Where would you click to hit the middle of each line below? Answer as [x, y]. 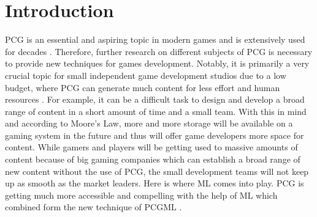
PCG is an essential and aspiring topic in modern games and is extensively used [155, 39]
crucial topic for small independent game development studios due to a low [146, 75]
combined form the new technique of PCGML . [94, 207]
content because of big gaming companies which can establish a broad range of [153, 159]
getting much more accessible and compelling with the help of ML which [141, 195]
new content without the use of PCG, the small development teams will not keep [157, 171]
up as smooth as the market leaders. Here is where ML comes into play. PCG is [155, 183]
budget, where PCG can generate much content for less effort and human [143, 87]
